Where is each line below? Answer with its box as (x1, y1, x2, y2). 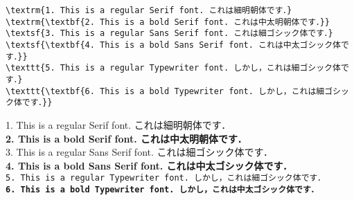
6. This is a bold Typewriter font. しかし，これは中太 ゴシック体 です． (6, 184, 319, 194)
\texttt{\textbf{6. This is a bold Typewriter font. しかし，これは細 (6, 86, 325, 96)
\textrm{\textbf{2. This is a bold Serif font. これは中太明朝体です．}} (6, 17, 330, 27)
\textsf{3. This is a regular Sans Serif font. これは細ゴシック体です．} (6, 28, 333, 39)
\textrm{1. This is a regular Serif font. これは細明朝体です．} (6, 6, 292, 15)
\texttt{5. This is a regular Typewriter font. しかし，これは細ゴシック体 (6, 63, 341, 73)
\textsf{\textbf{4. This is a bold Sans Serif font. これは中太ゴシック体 (6, 39, 342, 50)
